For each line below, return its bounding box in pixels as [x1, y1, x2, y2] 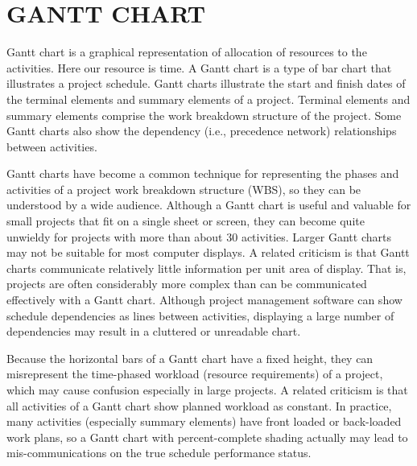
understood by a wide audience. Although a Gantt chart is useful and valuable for [6, 196, 411, 213]
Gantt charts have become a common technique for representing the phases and [6, 165, 399, 182]
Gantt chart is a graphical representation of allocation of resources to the [6, 43, 367, 60]
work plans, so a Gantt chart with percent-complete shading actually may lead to [6, 428, 408, 445]
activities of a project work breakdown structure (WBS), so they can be [6, 180, 361, 197]
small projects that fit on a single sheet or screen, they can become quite [6, 212, 365, 229]
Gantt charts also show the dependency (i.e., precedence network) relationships [6, 122, 397, 139]
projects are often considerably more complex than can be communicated [6, 275, 367, 292]
